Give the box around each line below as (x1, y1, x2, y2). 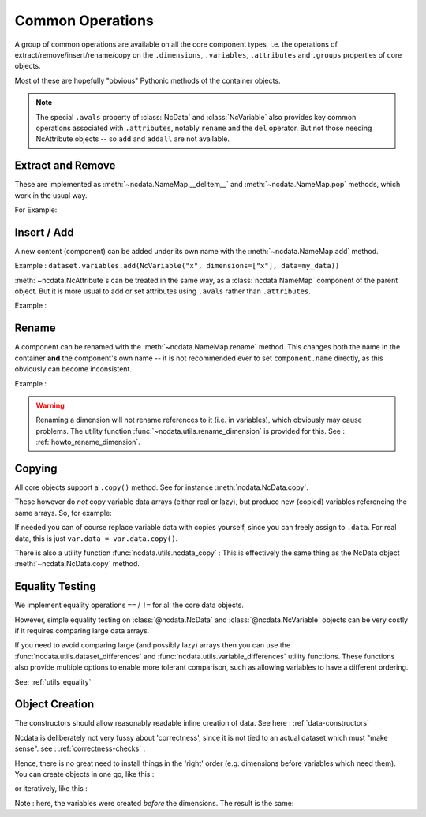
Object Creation (14, 698, 95, 711)
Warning (35, 401, 65, 410)
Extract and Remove (14, 159, 116, 173)
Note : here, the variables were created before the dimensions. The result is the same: (14, 798, 294, 808)
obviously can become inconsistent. (14, 364, 132, 374)
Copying (14, 461, 58, 475)
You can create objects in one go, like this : (14, 770, 155, 779)
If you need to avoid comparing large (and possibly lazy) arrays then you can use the (14, 640, 291, 650)
